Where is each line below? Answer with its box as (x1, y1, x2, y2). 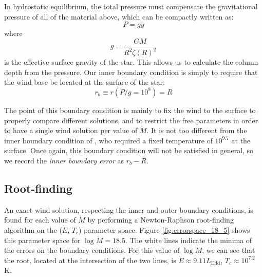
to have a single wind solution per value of (4, 125, 138, 136)
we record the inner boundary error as (4, 155, 124, 165)
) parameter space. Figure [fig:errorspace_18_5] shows (78, 224, 250, 235)
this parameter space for (4, 234, 81, 245)
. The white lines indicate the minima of (125, 234, 252, 245)
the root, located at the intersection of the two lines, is (4, 254, 176, 265)
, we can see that (202, 245, 255, 255)
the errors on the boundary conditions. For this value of (4, 245, 180, 255)
